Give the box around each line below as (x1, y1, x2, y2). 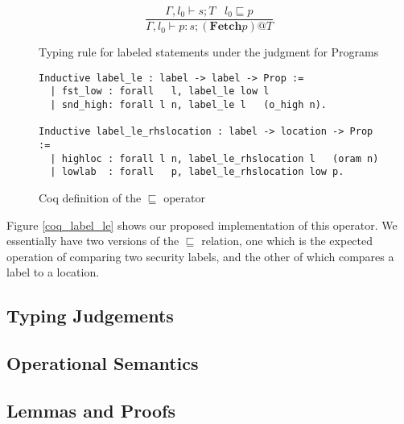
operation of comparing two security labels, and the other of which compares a (6, 247, 394, 264)
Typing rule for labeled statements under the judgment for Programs (39, 44, 379, 60)
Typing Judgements (6, 303, 174, 328)
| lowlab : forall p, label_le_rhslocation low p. (50, 166, 344, 178)
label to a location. (6, 264, 100, 281)
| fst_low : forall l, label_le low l (50, 85, 270, 98)
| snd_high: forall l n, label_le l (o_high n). (50, 98, 327, 110)
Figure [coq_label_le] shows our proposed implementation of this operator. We (6, 216, 398, 233)
